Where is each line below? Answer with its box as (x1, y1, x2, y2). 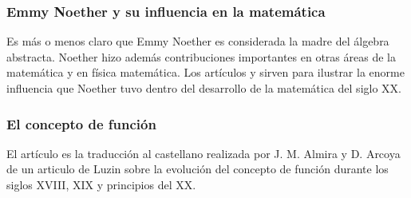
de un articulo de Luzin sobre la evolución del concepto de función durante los (6, 160, 389, 177)
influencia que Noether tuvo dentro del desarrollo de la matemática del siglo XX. (6, 80, 401, 96)
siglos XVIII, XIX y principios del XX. (6, 176, 196, 192)
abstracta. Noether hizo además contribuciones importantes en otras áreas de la (6, 48, 396, 65)
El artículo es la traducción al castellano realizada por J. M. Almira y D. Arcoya (6, 145, 401, 161)
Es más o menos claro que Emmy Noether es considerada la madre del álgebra (6, 33, 389, 49)
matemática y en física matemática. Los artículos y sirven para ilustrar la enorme (6, 64, 405, 81)
